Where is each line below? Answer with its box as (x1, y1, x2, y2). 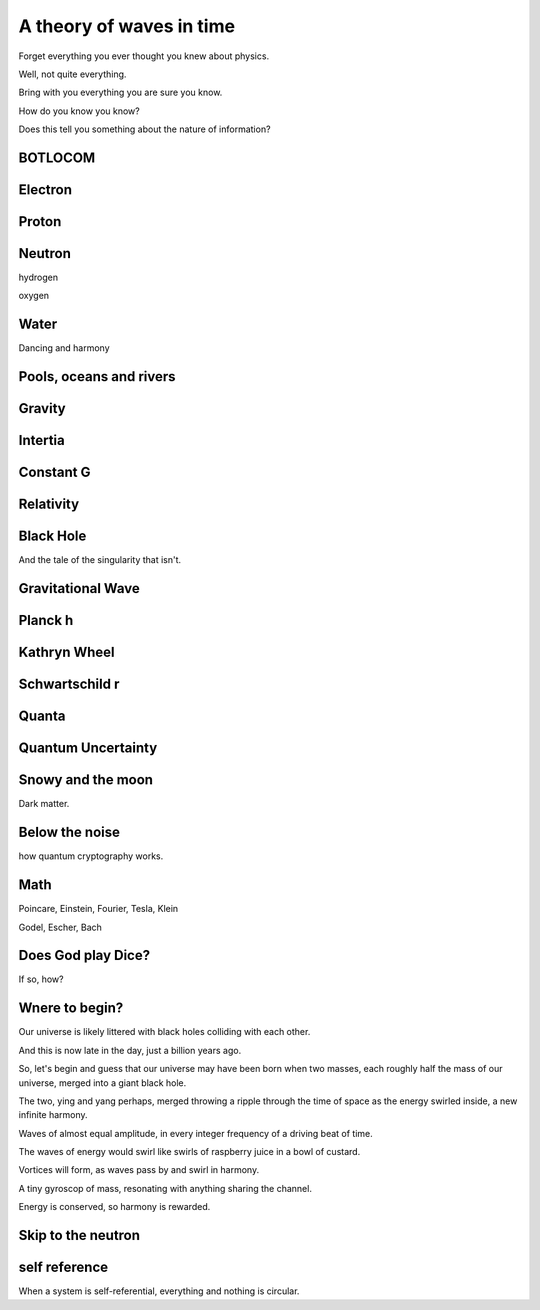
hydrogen (18, 271, 59, 284)
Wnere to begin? (18, 1000, 124, 1017)
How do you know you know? (18, 105, 140, 117)
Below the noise (18, 824, 120, 841)
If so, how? (18, 973, 64, 985)
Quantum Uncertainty (18, 740, 158, 757)
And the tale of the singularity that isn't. (18, 554, 182, 566)
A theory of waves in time (18, 15, 235, 37)
